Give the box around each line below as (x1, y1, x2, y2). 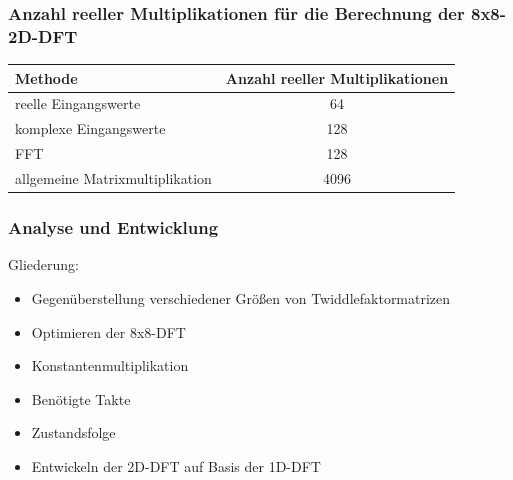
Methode (15, 67, 78, 88)
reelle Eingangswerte (15, 93, 141, 114)
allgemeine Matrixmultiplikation (15, 168, 212, 189)
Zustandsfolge (31, 422, 116, 443)
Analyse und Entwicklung (8, 215, 219, 240)
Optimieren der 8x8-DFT (31, 321, 186, 342)
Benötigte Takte (31, 388, 131, 409)
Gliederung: (8, 254, 79, 275)
